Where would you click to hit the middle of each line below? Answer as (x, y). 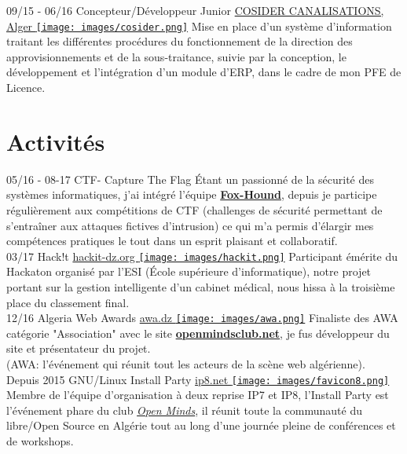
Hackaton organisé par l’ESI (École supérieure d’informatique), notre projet (189, 271)
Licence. (26, 88)
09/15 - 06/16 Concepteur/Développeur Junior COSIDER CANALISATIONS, (195, 10)
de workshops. (40, 441)
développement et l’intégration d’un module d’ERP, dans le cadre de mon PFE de (204, 72)
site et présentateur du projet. (79, 348)
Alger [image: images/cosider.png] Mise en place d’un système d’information (199, 26)
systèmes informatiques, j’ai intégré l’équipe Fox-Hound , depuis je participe (192, 194)
